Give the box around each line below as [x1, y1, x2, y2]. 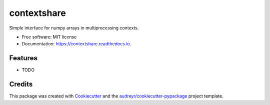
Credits [9, 80, 33, 89]
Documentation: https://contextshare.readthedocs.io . [21, 41, 131, 47]
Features [9, 54, 37, 62]
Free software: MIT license [21, 34, 77, 40]
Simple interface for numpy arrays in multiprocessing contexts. [9, 25, 139, 31]
